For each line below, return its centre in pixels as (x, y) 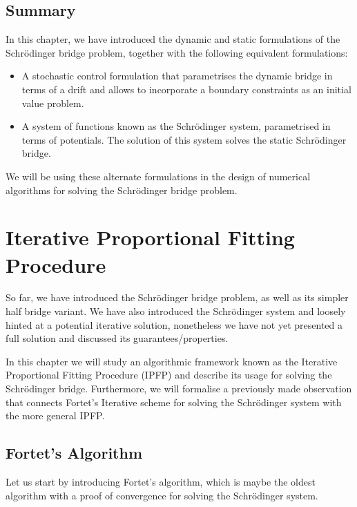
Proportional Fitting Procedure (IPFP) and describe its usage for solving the (169, 375)
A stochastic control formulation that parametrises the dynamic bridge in (177, 76)
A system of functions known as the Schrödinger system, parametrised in (176, 126)
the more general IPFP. (55, 415)
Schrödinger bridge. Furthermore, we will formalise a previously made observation (179, 389)
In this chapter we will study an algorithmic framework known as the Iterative (172, 361)
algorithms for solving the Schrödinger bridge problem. (122, 190)
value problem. (53, 103)
